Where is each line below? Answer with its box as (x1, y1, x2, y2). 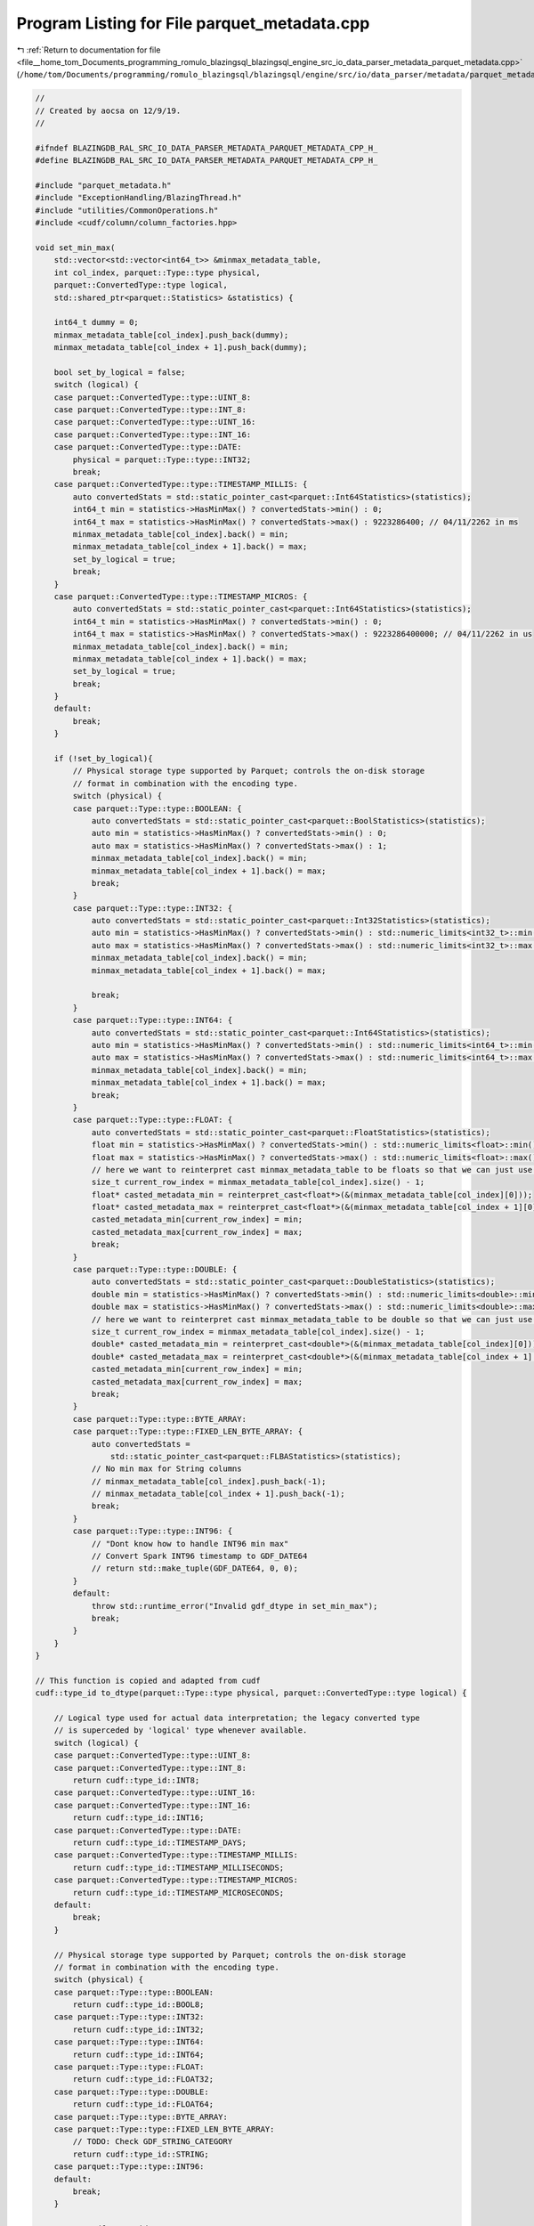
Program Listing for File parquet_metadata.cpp (16, 13, 370, 33)
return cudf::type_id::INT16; (72, 1813, 205, 1823)
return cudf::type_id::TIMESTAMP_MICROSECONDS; (72, 1888, 285, 1897)
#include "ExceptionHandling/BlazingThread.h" (35, 192, 242, 203)
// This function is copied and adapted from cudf (35, 1675, 262, 1686)
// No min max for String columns (91, 1464, 242, 1474)
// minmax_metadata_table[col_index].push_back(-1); (91, 1476, 327, 1486)
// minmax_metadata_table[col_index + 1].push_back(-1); (91, 1489, 345, 1499)
